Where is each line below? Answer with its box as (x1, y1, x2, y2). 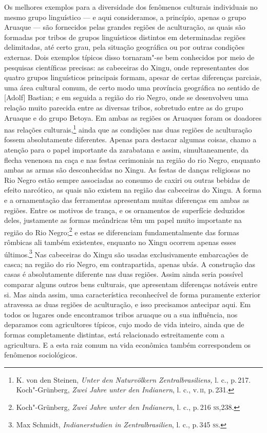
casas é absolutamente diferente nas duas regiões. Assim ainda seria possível (4, 269, 243, 279)
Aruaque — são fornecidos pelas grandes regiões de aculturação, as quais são (4, 22, 245, 32)
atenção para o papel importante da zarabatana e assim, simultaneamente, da (4, 144, 249, 155)
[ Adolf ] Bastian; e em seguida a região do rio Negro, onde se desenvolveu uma (4, 92, 249, 103)
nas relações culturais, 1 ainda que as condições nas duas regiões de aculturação (4, 123, 252, 135)
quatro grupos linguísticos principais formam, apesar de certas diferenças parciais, (4, 72, 262, 83)
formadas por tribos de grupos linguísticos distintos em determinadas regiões (4, 31, 245, 42)
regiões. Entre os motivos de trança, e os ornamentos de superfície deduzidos (4, 204, 245, 215)
